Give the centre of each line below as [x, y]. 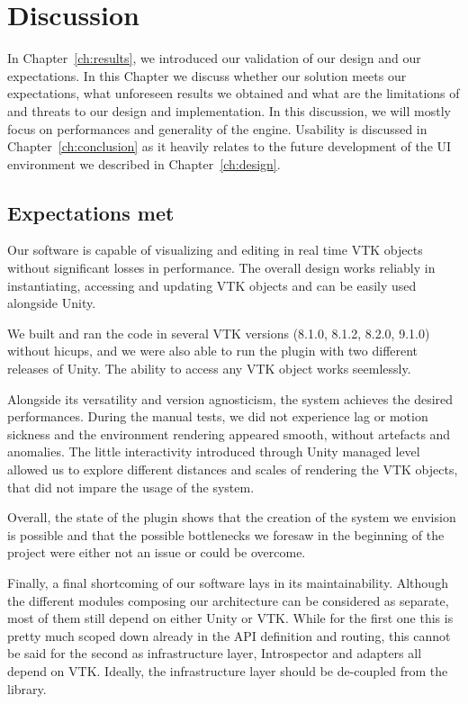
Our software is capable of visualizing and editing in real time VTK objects [215, 250]
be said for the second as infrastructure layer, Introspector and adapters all [215, 653]
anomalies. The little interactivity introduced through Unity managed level [214, 451]
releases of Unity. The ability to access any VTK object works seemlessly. [209, 369]
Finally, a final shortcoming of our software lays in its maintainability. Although [228, 582]
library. [27, 688]
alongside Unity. [52, 303]
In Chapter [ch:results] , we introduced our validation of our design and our [214, 58]
